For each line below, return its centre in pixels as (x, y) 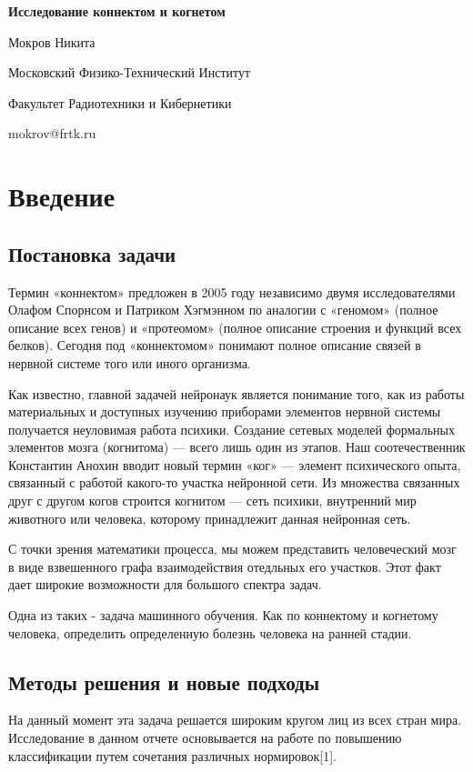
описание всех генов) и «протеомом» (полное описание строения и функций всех (235, 327)
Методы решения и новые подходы (164, 682)
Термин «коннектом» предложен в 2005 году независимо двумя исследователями (232, 291)
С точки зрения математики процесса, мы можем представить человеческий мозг (232, 549)
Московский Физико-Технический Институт (130, 72)
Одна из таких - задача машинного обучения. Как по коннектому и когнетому (223, 615)
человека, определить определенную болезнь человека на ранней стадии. (210, 632)
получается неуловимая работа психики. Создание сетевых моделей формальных (231, 429)
